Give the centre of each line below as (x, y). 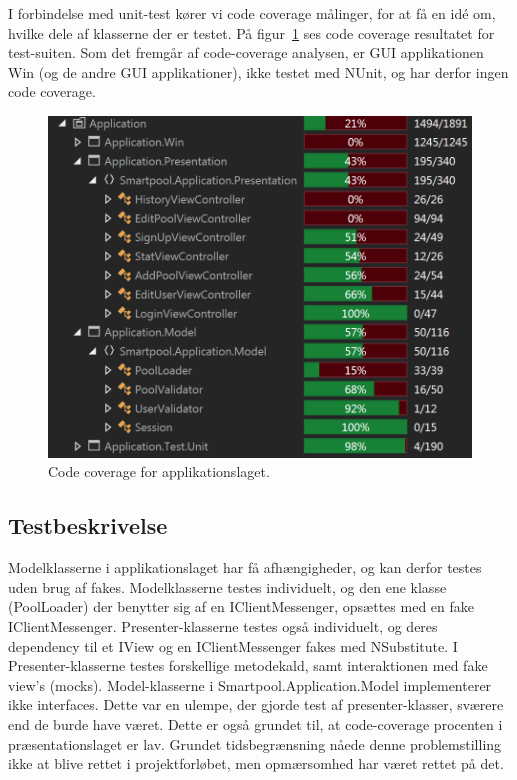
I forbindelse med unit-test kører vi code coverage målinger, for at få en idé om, (252, 13)
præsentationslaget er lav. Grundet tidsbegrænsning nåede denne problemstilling (255, 743)
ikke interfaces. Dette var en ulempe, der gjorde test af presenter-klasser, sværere (256, 704)
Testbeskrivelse (88, 525)
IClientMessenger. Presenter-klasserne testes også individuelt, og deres (223, 626)
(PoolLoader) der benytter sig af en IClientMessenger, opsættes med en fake (241, 606)
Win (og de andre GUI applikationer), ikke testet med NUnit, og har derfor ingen (258, 71)
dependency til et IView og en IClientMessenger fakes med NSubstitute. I (233, 645)
